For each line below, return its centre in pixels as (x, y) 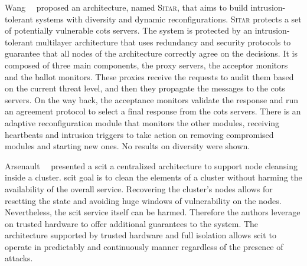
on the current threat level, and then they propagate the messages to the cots (145, 88)
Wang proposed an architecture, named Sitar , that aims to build (126, 7)
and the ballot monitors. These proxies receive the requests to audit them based (149, 76)
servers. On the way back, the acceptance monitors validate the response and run (152, 99)
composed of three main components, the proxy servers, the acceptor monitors (146, 65)
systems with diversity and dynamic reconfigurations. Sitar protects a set (169, 19)
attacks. (19, 258)
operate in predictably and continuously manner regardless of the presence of (144, 246)
